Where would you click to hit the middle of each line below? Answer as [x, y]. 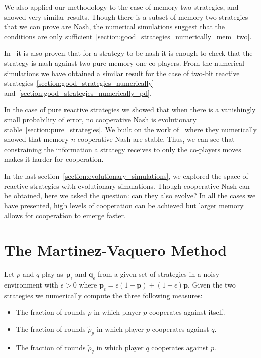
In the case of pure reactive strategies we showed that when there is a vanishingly [130, 110]
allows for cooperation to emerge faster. [65, 215]
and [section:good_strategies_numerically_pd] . [78, 92]
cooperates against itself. [187, 312]
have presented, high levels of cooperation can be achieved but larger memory [124, 205]
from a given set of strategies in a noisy [159, 274]
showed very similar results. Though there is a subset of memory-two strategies [126, 16]
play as [52, 274]
